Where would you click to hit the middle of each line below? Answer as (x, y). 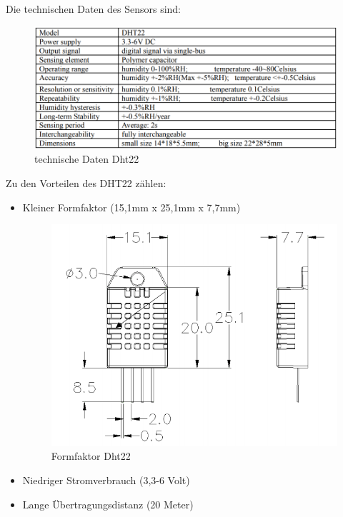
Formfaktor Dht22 (91, 456)
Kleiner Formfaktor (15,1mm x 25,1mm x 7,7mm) (131, 207)
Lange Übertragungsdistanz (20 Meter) (108, 504)
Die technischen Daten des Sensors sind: (94, 9)
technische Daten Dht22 (87, 159)
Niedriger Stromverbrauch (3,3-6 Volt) (106, 480)
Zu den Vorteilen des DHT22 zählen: (86, 182)
